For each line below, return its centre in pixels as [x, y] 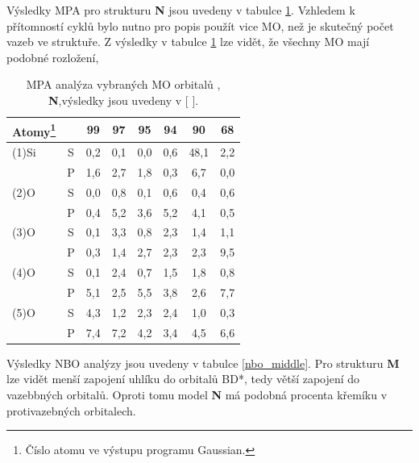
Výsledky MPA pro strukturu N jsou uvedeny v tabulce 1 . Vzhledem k [181, 10]
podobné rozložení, [53, 57]
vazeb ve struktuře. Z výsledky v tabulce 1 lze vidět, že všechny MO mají [188, 42]
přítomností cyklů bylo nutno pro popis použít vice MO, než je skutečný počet [200, 25]
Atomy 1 [34, 130]
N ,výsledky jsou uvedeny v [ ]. [123, 100]
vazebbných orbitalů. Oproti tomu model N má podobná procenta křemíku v [197, 394]
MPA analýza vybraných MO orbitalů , [123, 84]
